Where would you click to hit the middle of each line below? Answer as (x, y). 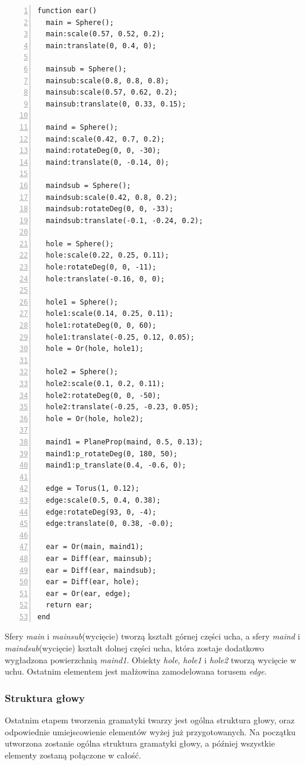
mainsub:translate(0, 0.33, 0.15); (116, 104)
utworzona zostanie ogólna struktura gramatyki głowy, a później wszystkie (140, 743)
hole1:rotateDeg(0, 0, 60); (101, 326)
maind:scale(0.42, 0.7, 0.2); (105, 139)
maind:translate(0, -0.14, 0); (107, 162)
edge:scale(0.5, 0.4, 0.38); (103, 500)
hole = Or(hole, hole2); (95, 418)
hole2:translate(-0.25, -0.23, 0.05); (123, 407)
